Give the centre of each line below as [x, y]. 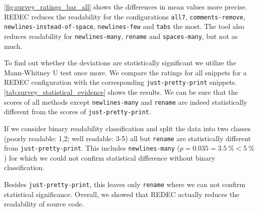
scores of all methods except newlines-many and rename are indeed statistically [126, 102]
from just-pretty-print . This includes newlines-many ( [92, 148]
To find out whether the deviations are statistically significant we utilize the [120, 63]
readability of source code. [44, 204]
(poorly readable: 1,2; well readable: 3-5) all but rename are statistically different [128, 138]
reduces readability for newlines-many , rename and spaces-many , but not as [121, 36]
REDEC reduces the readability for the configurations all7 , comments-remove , [125, 16]
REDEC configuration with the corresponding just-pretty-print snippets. [121, 82]
